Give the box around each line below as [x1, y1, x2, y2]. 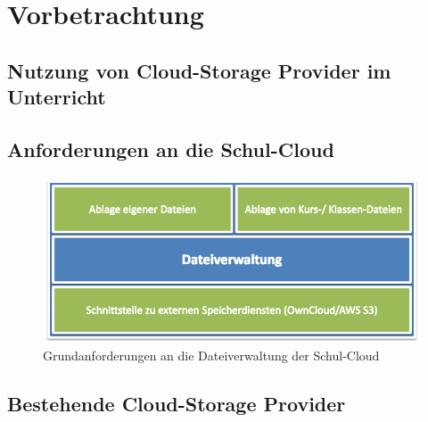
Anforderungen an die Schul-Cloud [7, 135, 334, 162]
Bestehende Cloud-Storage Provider [7, 390, 346, 418]
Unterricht [7, 83, 106, 111]
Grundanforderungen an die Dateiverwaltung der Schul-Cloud [43, 346, 380, 365]
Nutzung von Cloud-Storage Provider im [7, 56, 391, 84]
